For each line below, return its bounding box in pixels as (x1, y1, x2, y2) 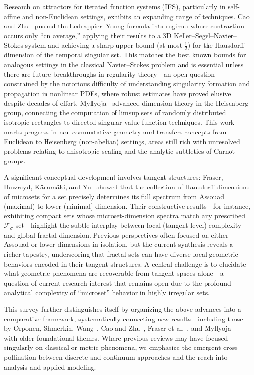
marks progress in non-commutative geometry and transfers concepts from (4, 126, 227, 136)
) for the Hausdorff (187, 40, 244, 50)
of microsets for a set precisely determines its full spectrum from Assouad (4, 191, 225, 201)
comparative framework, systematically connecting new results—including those (4, 313, 243, 323)
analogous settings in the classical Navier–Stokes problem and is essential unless (4, 59, 244, 69)
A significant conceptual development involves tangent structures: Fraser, (4, 172, 223, 182)
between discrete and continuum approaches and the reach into (38, 352, 228, 362)
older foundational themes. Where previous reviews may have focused (19, 332, 228, 343)
